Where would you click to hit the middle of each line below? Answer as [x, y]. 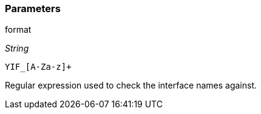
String [17, 49]
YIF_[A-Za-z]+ [38, 67]
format [18, 30]
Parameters [33, 8]
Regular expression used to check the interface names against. [131, 85]
